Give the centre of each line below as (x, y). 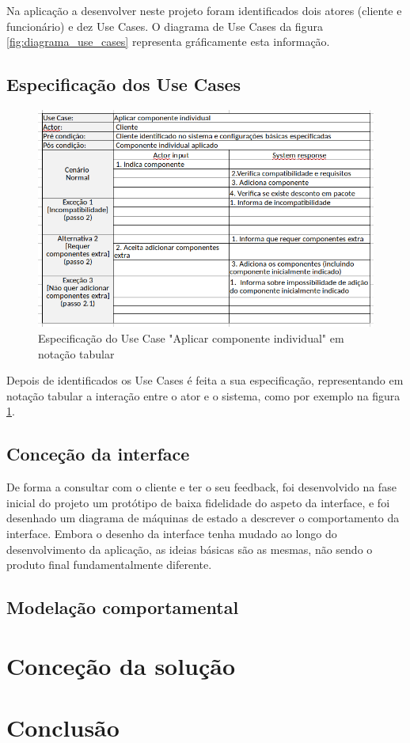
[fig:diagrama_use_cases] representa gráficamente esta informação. (168, 42)
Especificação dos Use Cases (124, 84)
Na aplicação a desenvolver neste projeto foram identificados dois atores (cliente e (204, 10)
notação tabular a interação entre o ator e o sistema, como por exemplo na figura (203, 395)
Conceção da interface (98, 454)
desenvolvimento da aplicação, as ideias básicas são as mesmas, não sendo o (190, 549)
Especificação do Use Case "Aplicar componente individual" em (191, 337)
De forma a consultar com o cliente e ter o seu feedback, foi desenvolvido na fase (201, 487)
